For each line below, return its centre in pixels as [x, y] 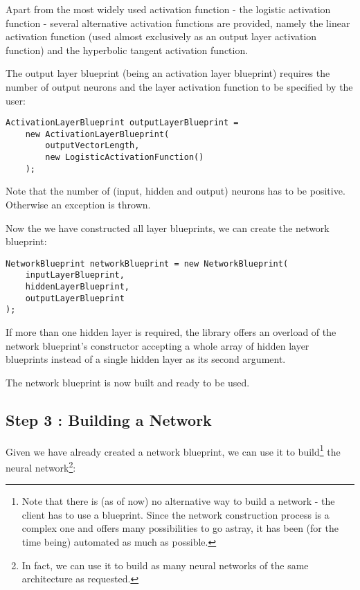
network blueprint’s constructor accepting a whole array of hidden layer [157, 345]
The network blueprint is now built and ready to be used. [128, 382]
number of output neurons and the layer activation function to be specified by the [179, 86]
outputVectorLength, [92, 146]
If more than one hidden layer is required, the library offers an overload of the [171, 332]
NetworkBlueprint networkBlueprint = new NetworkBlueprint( [147, 263]
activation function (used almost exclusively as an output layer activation [161, 36]
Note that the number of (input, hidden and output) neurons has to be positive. [175, 191]
